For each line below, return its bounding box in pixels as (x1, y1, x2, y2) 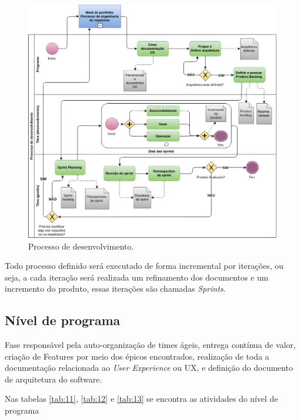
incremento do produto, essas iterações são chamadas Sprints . (5, 282, 226, 295)
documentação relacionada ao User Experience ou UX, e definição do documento (5, 361, 293, 374)
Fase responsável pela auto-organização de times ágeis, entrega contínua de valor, (5, 339, 296, 351)
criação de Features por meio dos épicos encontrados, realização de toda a (5, 350, 270, 362)
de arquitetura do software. (5, 373, 102, 385)
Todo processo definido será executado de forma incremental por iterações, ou (5, 259, 284, 272)
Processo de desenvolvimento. (28, 240, 134, 252)
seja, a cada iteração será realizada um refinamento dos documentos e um (5, 271, 268, 283)
